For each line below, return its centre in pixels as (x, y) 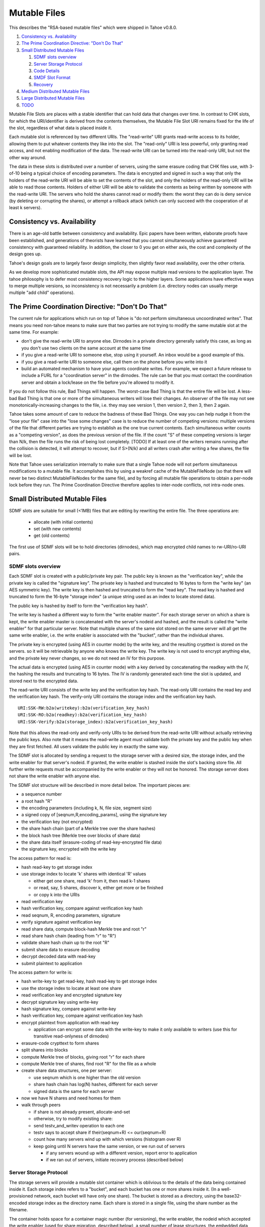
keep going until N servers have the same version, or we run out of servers (109, 1146)
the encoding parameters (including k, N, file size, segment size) (87, 808)
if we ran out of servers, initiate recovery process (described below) (115, 1160)
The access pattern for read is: (40, 858)
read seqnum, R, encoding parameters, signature (71, 915)
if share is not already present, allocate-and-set (82, 1112)
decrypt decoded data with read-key (58, 957)
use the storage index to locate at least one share (71, 988)
